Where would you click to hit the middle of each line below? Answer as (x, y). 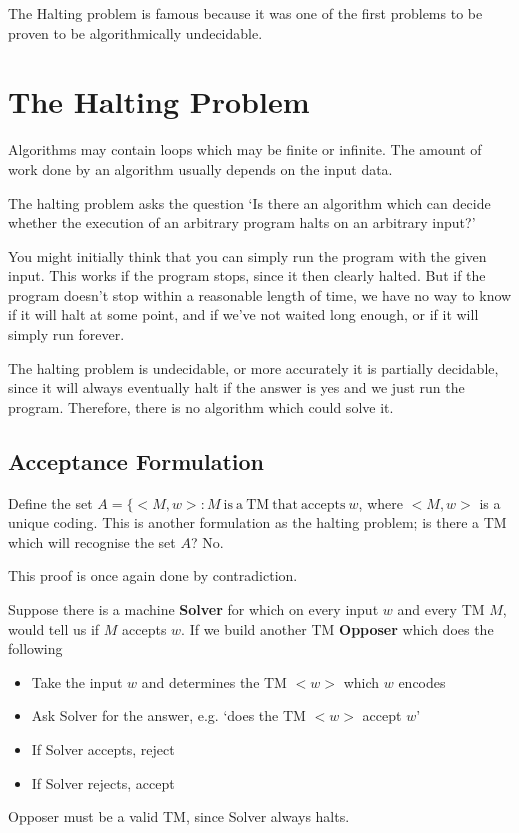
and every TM (441, 609)
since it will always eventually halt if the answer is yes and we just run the (236, 387)
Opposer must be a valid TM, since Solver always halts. (179, 816)
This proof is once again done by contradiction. (153, 575)
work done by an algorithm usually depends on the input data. (200, 168)
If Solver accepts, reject (103, 748)
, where (380, 502)
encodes (422, 681)
